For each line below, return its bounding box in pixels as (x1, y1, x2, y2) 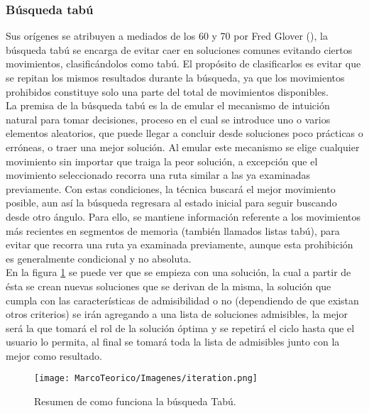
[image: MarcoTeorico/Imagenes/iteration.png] (34, 373, 258, 384)
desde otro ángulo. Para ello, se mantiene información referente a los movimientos (6, 209, 360, 224)
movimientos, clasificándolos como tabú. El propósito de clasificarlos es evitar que (6, 56, 361, 71)
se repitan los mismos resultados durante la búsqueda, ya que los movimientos (6, 70, 345, 84)
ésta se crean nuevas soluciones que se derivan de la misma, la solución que (6, 278, 331, 293)
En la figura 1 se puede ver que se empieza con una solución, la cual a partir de (6, 265, 351, 280)
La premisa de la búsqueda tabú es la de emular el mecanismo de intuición (6, 98, 330, 113)
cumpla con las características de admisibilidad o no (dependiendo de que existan (6, 292, 359, 307)
